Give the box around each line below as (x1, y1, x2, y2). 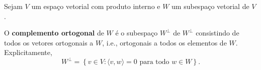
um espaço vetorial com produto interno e (31, 1, 160, 11)
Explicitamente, (4, 47, 52, 57)
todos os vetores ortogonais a (4, 37, 94, 47)
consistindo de (196, 27, 239, 38)
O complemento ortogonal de (4, 27, 104, 38)
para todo (139, 58, 169, 66)
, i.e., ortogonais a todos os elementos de (102, 37, 227, 47)
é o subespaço (115, 27, 158, 38)
